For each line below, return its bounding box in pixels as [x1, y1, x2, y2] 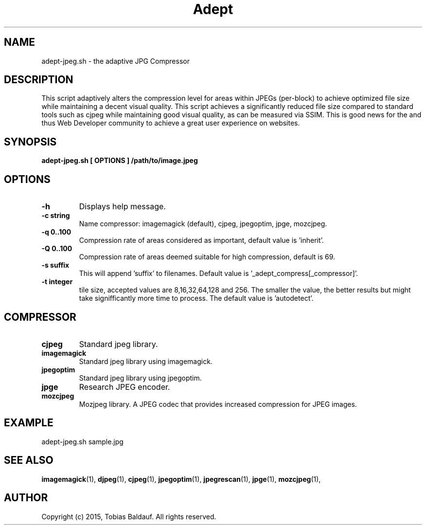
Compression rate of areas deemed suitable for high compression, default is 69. [79, 253, 336, 261]
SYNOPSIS [4, 135, 57, 148]
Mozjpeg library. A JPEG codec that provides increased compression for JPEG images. [79, 400, 357, 408]
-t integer [41, 277, 73, 286]
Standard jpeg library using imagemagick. [79, 357, 213, 365]
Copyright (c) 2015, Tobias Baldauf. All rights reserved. [41, 512, 216, 521]
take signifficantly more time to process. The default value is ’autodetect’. [79, 294, 314, 303]
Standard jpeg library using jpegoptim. [79, 373, 202, 382]
